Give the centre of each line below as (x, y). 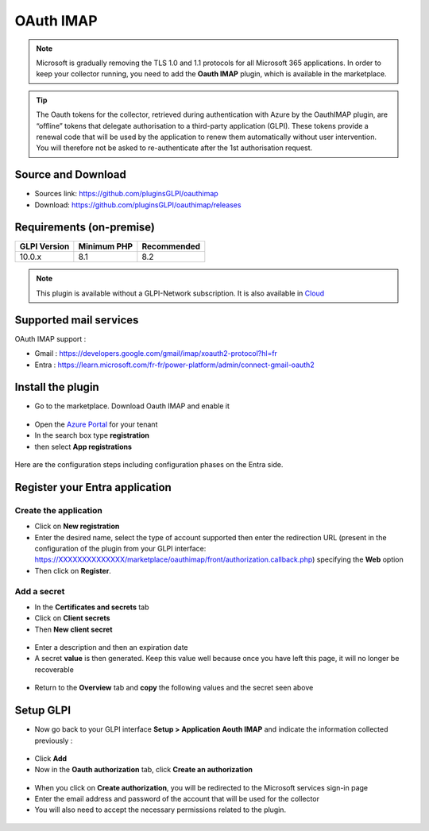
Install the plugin (57, 387)
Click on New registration (77, 526)
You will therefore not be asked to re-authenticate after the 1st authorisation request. (174, 148)
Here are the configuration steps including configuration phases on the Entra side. (149, 465)
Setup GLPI (43, 711)
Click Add (51, 758)
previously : (54, 740)
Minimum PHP (106, 246)
